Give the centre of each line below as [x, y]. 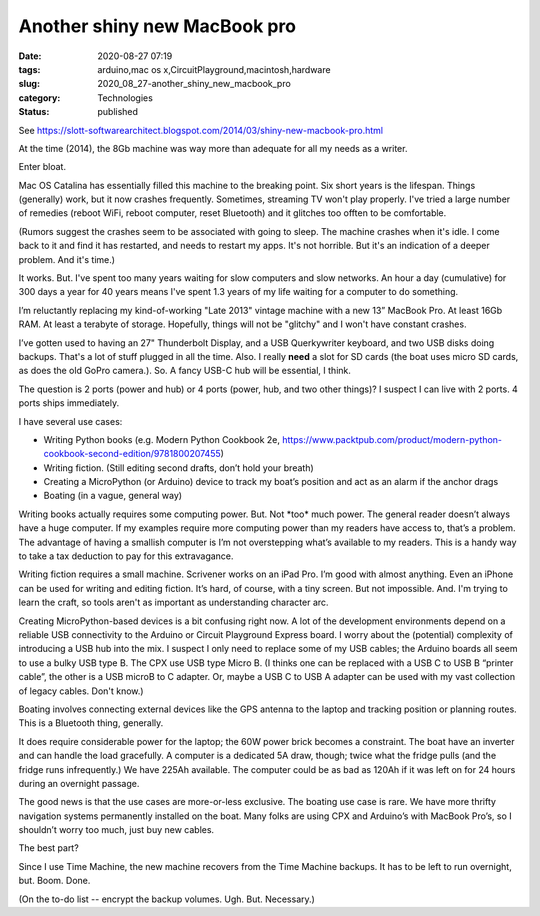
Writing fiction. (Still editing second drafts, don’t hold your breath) [178, 467]
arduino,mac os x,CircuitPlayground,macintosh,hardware [214, 69]
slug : [29, 84]
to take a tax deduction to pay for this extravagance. [126, 556]
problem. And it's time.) [66, 259]
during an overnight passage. [79, 783]
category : [39, 97]
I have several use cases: [70, 421]
